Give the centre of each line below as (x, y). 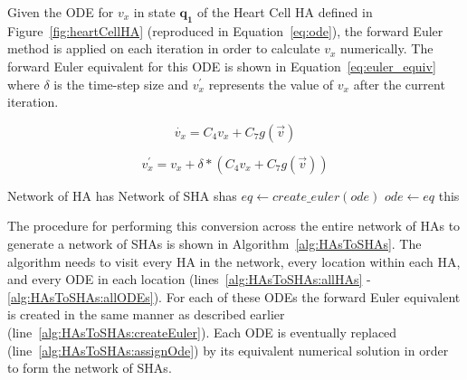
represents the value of (271, 84)
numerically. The (387, 48)
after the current (399, 84)
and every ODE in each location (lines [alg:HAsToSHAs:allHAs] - (189, 279)
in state (154, 12)
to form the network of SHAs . (90, 368)
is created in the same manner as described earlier (146, 314)
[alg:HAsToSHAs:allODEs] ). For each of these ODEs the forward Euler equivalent (234, 296)
